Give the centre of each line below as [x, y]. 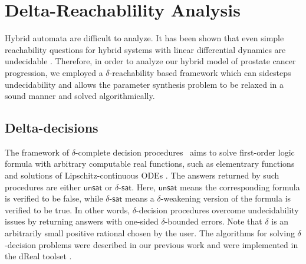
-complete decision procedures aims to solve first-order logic [185, 152]
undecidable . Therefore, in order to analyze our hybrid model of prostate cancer [150, 61]
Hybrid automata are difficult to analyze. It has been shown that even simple [144, 38]
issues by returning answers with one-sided [82, 221]
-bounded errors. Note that [213, 221]
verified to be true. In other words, [68, 209]
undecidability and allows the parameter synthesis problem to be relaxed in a [144, 84]
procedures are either [43, 187]
